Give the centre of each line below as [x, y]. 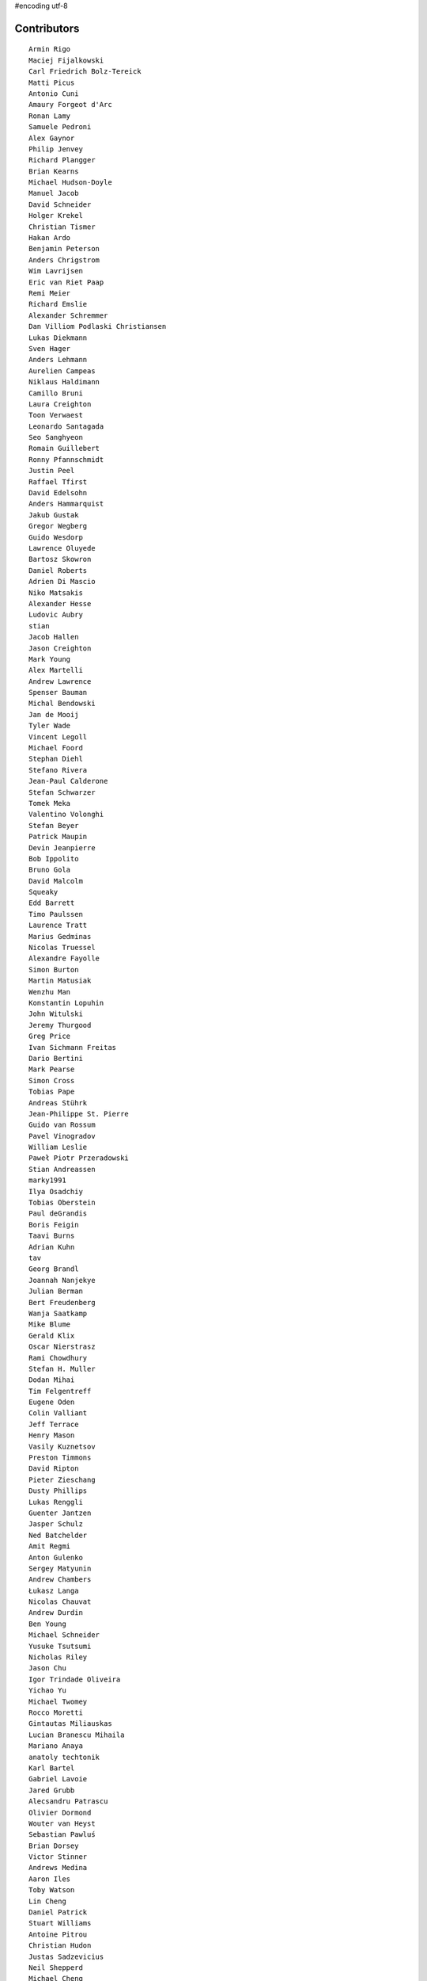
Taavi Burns [52, 1236]
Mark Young [50, 659]
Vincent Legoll [58, 737]
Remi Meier [50, 293]
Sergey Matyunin [60, 1568]
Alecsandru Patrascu [68, 1802]
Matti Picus [52, 82]
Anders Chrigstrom [64, 260]
